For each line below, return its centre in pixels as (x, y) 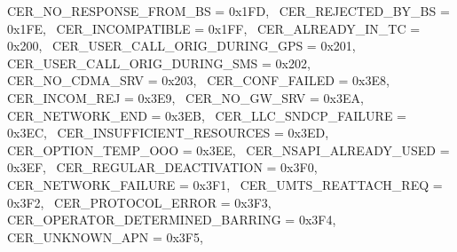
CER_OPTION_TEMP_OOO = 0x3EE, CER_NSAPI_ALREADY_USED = (228, 150)
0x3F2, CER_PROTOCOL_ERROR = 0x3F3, (139, 202)
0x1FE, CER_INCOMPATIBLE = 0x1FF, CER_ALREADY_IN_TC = (214, 28)
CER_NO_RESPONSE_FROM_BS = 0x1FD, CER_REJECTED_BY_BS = (228, 11)
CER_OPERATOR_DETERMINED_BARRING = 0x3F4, (172, 220)
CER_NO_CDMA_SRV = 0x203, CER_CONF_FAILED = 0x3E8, (198, 80)
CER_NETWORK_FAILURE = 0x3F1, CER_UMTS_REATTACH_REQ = (225, 184)
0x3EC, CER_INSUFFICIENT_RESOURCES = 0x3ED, (168, 133)
